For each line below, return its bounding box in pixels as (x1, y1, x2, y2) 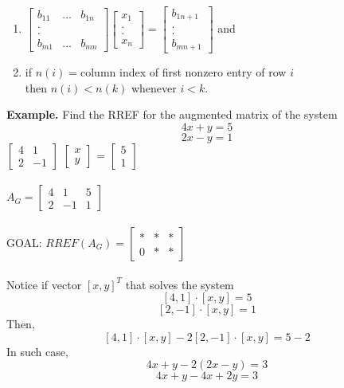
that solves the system (125, 276, 234, 292)
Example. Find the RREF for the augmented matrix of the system (6, 106, 338, 123)
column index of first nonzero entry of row (80, 64, 287, 80)
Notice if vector (6, 276, 82, 292)
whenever (131, 79, 177, 96)
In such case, (6, 343, 68, 359)
